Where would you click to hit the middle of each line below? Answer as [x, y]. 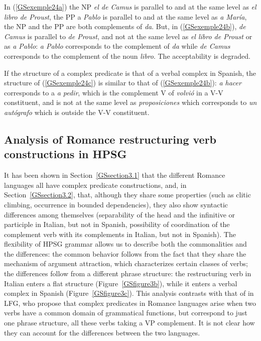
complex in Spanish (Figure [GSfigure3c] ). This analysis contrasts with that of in [129, 293]
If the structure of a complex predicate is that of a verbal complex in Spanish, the [130, 73]
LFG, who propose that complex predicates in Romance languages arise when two [130, 303]
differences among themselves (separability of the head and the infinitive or [120, 214]
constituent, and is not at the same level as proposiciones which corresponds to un [130, 102]
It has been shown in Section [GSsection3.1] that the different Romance [115, 175]
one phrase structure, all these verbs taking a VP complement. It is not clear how [129, 323]
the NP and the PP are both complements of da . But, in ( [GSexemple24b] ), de [125, 26]
